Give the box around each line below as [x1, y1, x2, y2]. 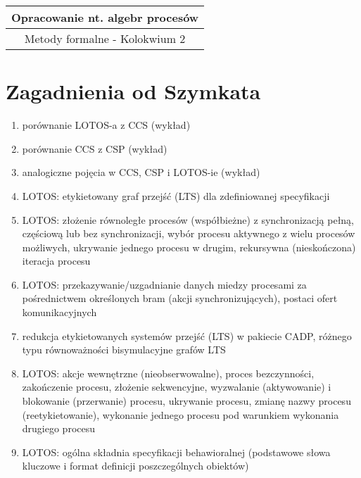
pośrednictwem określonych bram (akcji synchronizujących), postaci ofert [22, 291, 338, 306]
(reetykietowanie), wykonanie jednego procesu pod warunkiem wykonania [22, 407, 339, 422]
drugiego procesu [22, 421, 96, 436]
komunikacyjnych [22, 305, 97, 320]
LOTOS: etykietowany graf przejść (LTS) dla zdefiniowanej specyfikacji [22, 188, 330, 203]
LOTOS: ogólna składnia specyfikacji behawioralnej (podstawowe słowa [22, 444, 331, 459]
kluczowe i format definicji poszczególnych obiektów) [22, 458, 249, 473]
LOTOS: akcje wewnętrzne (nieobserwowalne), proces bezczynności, [22, 365, 315, 380]
